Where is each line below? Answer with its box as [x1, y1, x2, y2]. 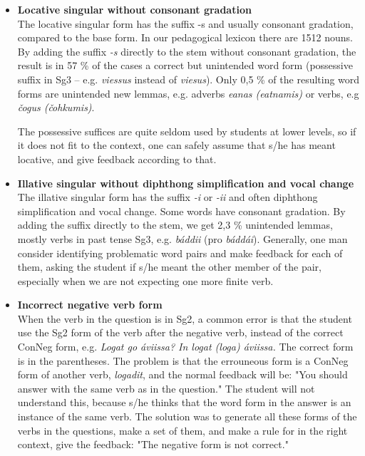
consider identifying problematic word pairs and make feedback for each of [17, 245, 343, 260]
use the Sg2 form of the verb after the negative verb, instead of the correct [17, 325, 344, 340]
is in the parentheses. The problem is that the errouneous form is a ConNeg [17, 353, 349, 368]
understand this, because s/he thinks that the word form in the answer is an [17, 395, 351, 410]
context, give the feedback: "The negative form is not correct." [17, 437, 289, 452]
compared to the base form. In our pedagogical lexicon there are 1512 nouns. [17, 30, 353, 45]
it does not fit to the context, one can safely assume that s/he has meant [17, 138, 336, 152]
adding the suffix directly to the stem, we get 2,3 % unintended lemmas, [17, 217, 333, 232]
